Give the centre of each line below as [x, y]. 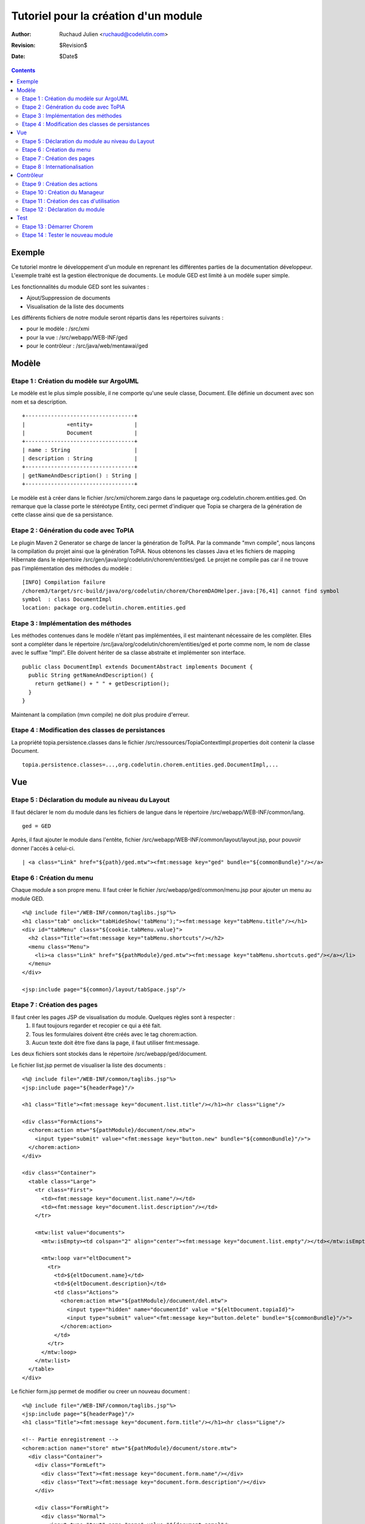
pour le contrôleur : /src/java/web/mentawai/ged [87, 346]
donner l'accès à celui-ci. [43, 848]
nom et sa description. [39, 402]
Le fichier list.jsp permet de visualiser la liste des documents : [89, 1065]
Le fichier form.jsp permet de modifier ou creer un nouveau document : [101, 1391]
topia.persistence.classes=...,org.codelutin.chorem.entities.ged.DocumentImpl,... [151, 765]
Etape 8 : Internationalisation [58, 167]
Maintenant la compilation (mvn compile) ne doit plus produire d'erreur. [100, 714]
